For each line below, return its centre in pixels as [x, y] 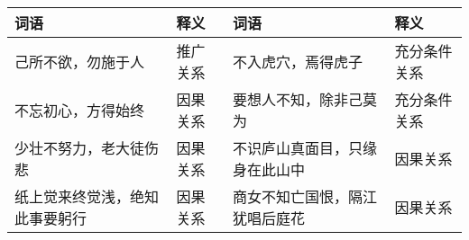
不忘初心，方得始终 [80, 110]
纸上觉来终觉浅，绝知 [87, 196]
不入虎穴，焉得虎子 [297, 62]
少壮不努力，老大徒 [80, 148]
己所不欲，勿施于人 [80, 62]
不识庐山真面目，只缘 [304, 148]
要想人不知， [276, 99]
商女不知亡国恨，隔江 [304, 196]
